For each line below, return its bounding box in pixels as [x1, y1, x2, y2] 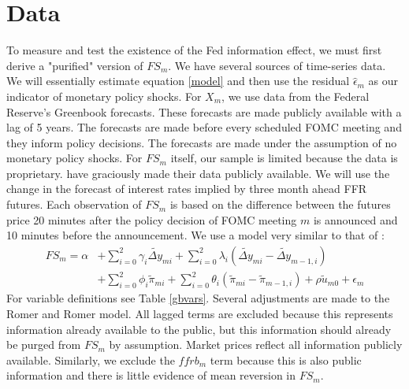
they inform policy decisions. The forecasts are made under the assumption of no [6, 134, 397, 150]
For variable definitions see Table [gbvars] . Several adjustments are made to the [6, 290, 390, 306]
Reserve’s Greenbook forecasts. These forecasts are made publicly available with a [6, 103, 402, 120]
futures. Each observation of [6, 196, 142, 213]
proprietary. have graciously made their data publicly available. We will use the [6, 165, 390, 181]
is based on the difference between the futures [169, 196, 391, 213]
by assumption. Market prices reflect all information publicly [109, 336, 403, 353]
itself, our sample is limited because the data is [170, 150, 398, 166]
